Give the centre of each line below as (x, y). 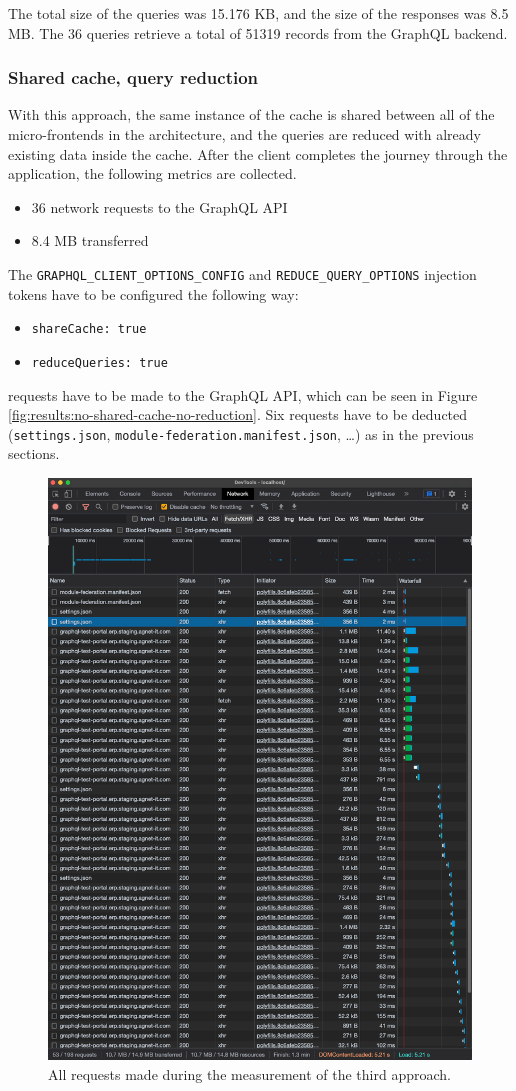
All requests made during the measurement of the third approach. (249, 1073)
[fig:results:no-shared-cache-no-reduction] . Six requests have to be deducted (238, 414)
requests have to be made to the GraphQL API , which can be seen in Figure (243, 394)
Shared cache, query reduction (133, 77)
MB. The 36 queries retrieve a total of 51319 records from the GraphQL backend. (258, 32)
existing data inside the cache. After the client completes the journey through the (258, 153)
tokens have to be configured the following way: (153, 293)
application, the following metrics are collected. (152, 173)
